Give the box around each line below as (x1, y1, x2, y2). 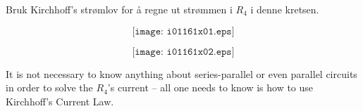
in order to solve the (6, 80, 93, 95)
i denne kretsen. (250, 2, 319, 16)
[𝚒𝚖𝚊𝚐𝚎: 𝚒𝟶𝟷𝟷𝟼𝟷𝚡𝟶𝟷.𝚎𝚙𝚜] (132, 26, 235, 37)
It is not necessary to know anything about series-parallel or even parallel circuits (6, 66, 357, 81)
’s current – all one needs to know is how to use (107, 80, 314, 95)
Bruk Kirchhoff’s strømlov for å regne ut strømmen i (6, 2, 233, 16)
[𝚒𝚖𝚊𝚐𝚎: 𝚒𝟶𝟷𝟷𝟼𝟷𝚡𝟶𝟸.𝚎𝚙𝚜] (132, 46, 235, 57)
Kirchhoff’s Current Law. (6, 93, 114, 108)
